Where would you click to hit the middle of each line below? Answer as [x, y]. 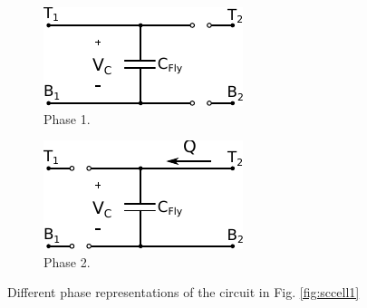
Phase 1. [67, 118]
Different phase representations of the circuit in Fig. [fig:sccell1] [183, 292]
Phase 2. [67, 261]
